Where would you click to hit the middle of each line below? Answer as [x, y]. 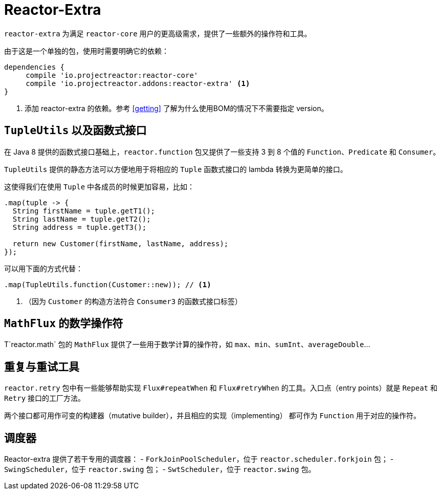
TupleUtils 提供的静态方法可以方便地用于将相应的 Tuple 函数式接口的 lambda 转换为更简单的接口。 [176, 169]
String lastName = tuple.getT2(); [82, 219]
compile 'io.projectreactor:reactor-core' [112, 75]
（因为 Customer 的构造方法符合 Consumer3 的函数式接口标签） [134, 301]
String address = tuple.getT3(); [80, 227]
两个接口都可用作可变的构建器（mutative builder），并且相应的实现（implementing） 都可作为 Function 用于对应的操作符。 [212, 416]
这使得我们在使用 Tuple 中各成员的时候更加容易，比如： [100, 186]
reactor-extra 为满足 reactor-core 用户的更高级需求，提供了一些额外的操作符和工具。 [158, 33]
